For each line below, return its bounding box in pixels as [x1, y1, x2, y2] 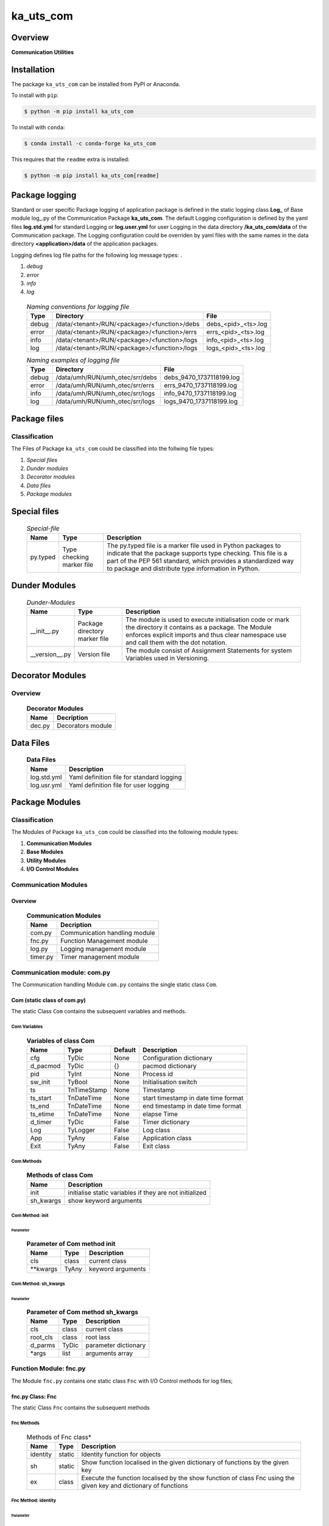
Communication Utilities [11, 49, 74, 56]
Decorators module [57, 721, 112, 730]
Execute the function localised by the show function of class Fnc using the [81, 1474, 295, 1482]
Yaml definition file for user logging [68, 781, 169, 789]
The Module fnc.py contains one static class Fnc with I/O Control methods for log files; [11, 1377, 233, 1384]
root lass [85, 1333, 111, 1341]
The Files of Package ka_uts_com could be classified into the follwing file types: [11, 445, 214, 452]
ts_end [30, 1102, 50, 1110]
